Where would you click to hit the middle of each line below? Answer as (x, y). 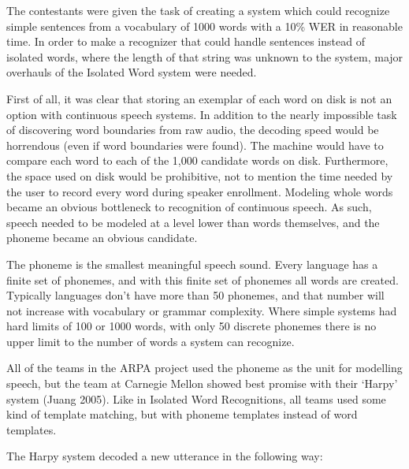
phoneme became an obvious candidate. (102, 238)
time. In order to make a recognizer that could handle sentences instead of (186, 41)
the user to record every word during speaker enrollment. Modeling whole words (200, 191)
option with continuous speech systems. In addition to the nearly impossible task (202, 114)
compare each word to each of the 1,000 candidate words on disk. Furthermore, (197, 160)
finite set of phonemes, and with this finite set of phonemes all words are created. (203, 279)
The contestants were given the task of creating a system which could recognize (198, 10)
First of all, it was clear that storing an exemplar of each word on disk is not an (199, 98)
